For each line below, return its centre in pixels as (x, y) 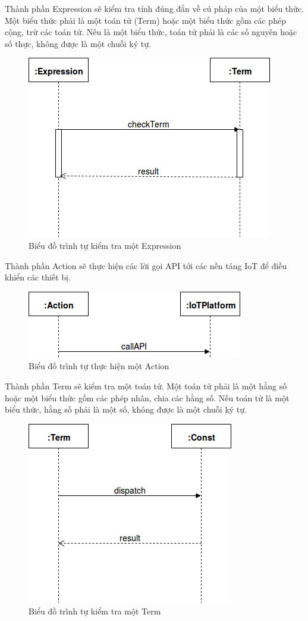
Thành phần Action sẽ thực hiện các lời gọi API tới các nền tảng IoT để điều (146, 265)
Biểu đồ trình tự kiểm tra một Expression (105, 245)
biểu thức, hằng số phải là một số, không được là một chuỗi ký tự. (126, 409)
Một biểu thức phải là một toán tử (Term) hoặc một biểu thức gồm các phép (145, 20)
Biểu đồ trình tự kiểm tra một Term (95, 611)
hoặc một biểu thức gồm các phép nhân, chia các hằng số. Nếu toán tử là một (147, 397)
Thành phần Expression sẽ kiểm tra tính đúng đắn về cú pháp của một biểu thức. (154, 8)
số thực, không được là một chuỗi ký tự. (78, 43)
